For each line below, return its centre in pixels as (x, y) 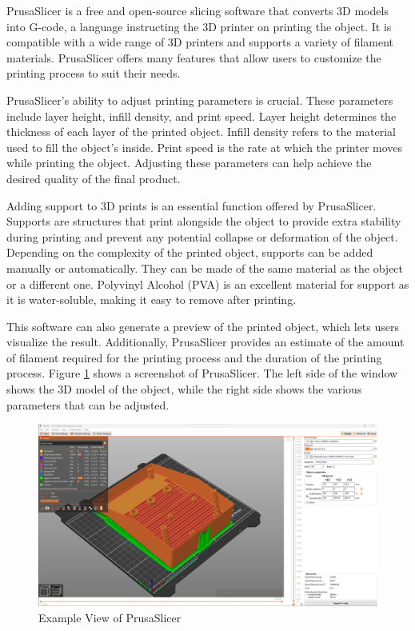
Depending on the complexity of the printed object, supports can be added (190, 252)
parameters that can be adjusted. (88, 404)
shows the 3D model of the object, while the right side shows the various (184, 389)
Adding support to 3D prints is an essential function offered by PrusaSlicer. (192, 205)
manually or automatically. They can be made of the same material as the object (205, 268)
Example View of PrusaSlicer (110, 617)
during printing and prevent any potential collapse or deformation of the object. (202, 236)
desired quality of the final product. (94, 178)
